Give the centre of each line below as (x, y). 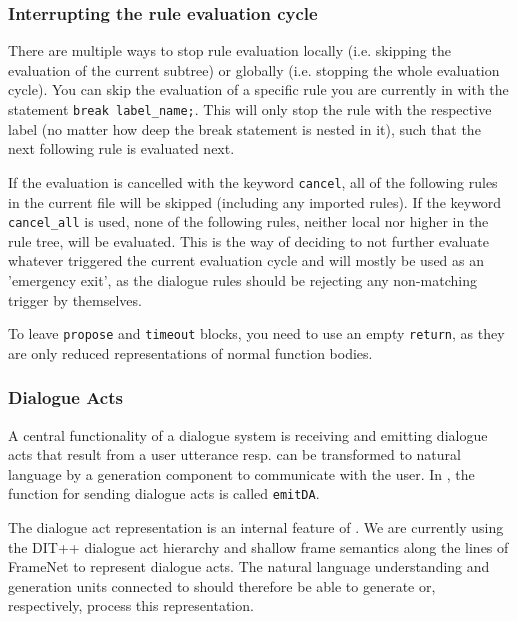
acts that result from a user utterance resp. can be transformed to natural (234, 454)
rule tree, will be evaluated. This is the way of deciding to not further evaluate (248, 240)
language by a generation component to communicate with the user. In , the (241, 473)
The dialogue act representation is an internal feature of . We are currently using (256, 527)
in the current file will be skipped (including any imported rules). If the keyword (255, 201)
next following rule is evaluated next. (121, 148)
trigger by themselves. (75, 299)
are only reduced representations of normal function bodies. (190, 352)
